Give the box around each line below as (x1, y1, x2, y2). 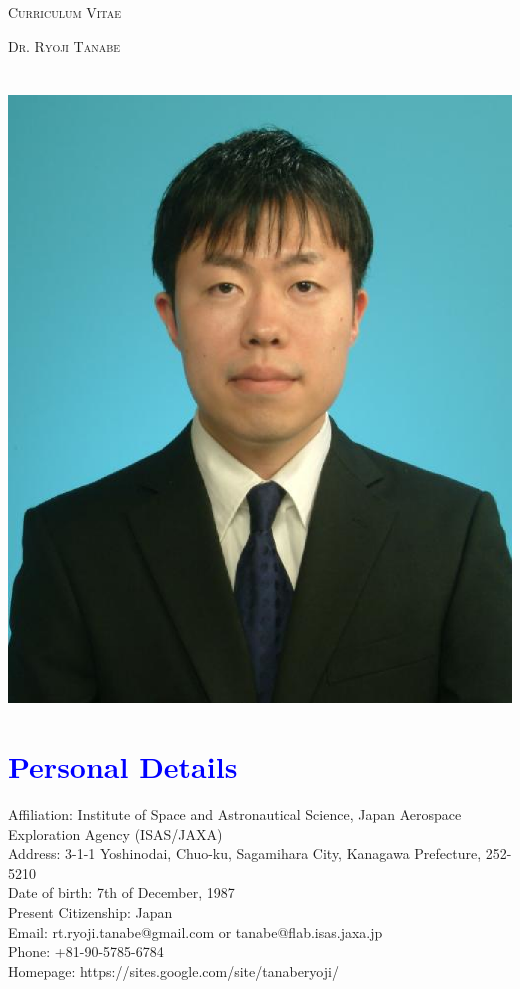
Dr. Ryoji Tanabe (8, 35, 121, 56)
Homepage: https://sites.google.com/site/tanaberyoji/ (8, 960, 339, 981)
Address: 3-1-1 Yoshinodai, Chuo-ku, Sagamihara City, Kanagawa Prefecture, (8, 843, 482, 864)
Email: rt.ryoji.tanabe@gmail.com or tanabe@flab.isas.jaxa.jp (8, 921, 383, 942)
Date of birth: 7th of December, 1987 (8, 882, 235, 903)
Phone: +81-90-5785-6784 (8, 941, 164, 962)
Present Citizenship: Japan (8, 901, 173, 922)
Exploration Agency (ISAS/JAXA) (8, 823, 223, 844)
